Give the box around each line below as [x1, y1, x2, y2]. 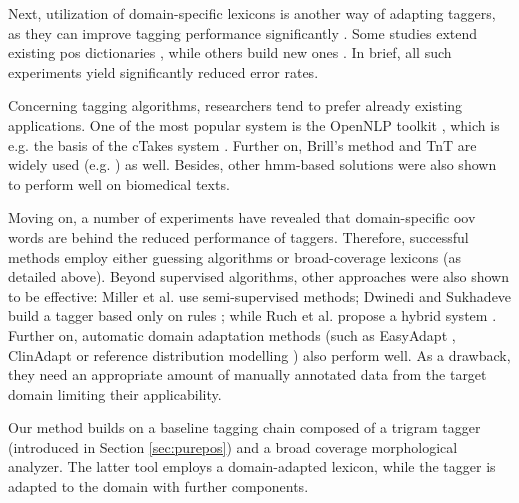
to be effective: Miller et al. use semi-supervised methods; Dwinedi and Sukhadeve [8, 285, 512, 306]
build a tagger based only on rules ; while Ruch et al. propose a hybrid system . [8, 305, 497, 326]
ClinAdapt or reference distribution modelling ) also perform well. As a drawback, [8, 344, 511, 365]
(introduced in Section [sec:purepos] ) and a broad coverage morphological [8, 436, 458, 457]
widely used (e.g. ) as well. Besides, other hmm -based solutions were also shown [8, 154, 497, 175]
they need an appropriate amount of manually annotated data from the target [8, 364, 487, 385]
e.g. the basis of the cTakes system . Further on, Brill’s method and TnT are [8, 134, 477, 155]
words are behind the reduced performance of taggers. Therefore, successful [8, 226, 469, 247]
